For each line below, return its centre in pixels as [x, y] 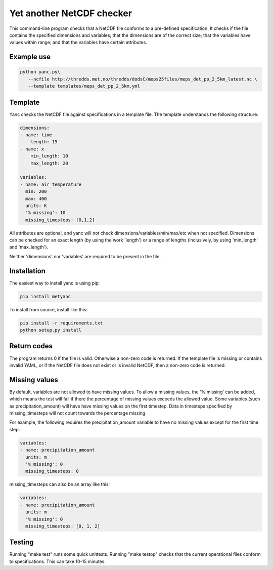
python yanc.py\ [40, 72]
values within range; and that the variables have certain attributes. [78, 43]
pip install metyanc [45, 296]
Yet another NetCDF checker [71, 13]
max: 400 [36, 198]
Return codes [31, 346]
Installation [27, 271]
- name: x [32, 149]
